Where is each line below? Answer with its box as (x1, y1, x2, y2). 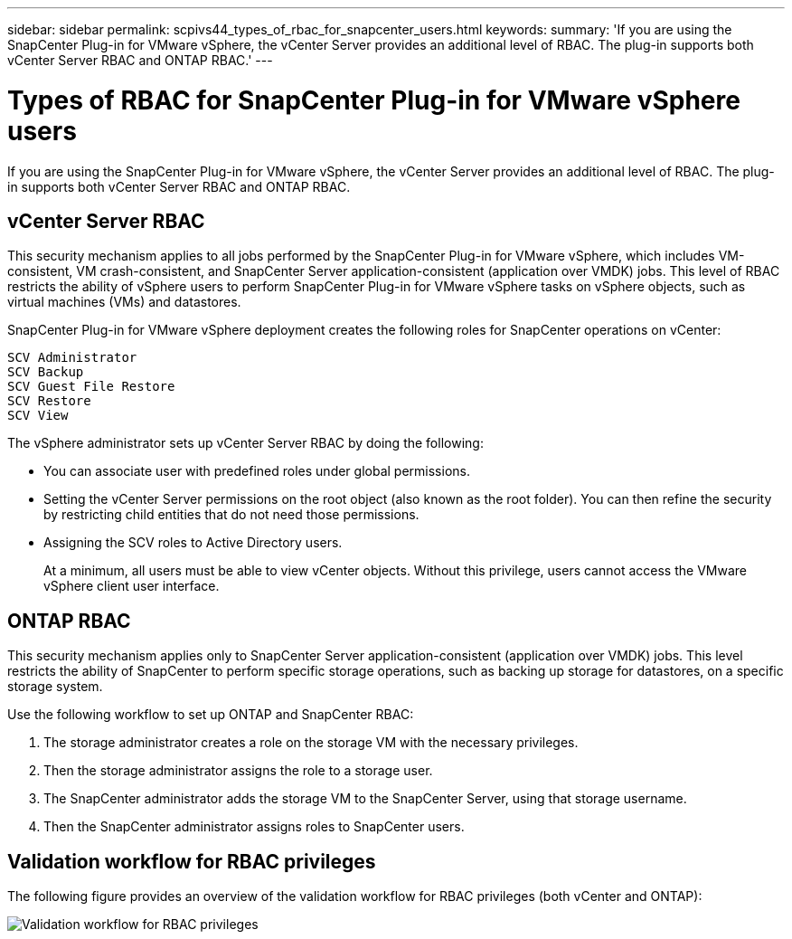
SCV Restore (7, 394, 91, 409)
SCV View (7, 408, 69, 423)
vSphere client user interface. (43, 578, 220, 594)
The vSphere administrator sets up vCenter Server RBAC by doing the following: (7, 435, 484, 451)
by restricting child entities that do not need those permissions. (43, 507, 420, 523)
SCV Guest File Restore (7, 379, 175, 394)
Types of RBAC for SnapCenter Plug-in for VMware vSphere (7, 84, 740, 116)
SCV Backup (7, 365, 84, 380)
